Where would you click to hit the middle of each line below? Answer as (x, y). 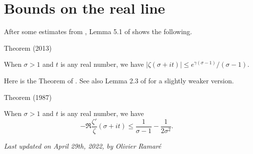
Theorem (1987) (28, 97)
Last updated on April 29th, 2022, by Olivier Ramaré (83, 145)
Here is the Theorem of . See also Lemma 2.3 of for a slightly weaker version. (119, 80)
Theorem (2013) (28, 48)
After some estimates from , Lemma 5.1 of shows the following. (98, 31)
